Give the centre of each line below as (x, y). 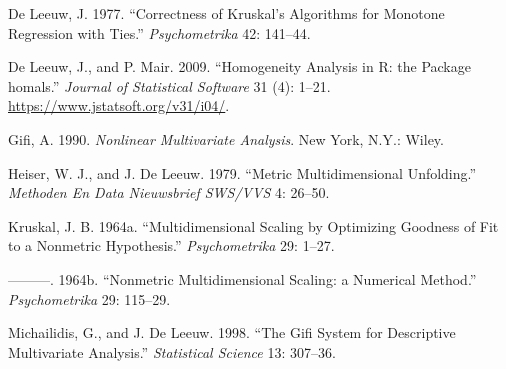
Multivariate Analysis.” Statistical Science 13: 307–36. (172, 351)
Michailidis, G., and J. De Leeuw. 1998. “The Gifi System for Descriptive (232, 332)
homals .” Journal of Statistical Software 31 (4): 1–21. (169, 85)
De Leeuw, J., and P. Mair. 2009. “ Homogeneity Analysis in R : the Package (239, 66)
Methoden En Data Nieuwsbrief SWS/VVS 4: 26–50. (169, 192)
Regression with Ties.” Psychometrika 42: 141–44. (159, 32)
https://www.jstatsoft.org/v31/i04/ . (119, 105)
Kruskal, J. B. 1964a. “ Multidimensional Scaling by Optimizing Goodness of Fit (253, 225)
